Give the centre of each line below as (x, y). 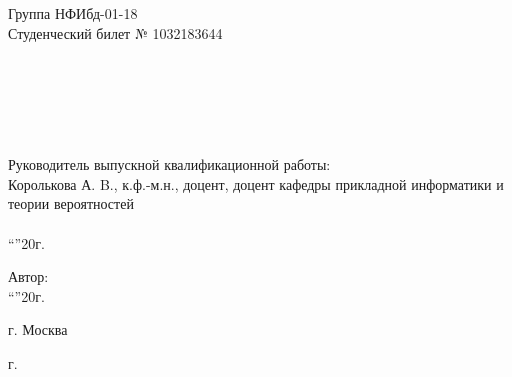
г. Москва (38, 329)
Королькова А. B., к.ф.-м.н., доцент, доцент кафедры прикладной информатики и (256, 183)
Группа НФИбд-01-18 (73, 13)
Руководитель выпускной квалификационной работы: (169, 164)
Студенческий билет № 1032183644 (115, 32)
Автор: (28, 276)
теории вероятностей (71, 203)
